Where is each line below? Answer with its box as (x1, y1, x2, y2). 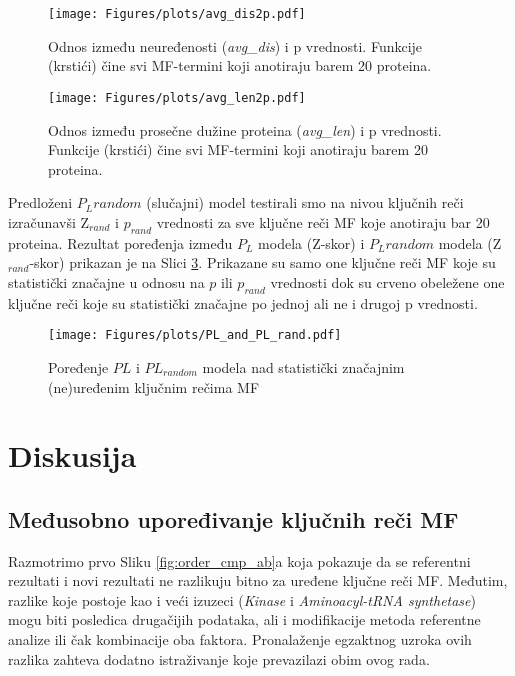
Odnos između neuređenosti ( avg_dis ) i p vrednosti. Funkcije (48, 35, 423, 56)
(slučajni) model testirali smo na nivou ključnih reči (146, 192, 464, 213)
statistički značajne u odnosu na (8, 271, 205, 292)
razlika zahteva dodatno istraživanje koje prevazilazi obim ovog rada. (8, 648, 430, 669)
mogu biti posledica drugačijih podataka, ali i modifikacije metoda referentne (8, 609, 481, 630)
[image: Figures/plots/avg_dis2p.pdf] (48, 7, 306, 21)
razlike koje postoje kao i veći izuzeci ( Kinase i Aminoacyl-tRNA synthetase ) (8, 589, 476, 610)
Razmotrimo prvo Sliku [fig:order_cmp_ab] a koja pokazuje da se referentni (8, 550, 471, 571)
